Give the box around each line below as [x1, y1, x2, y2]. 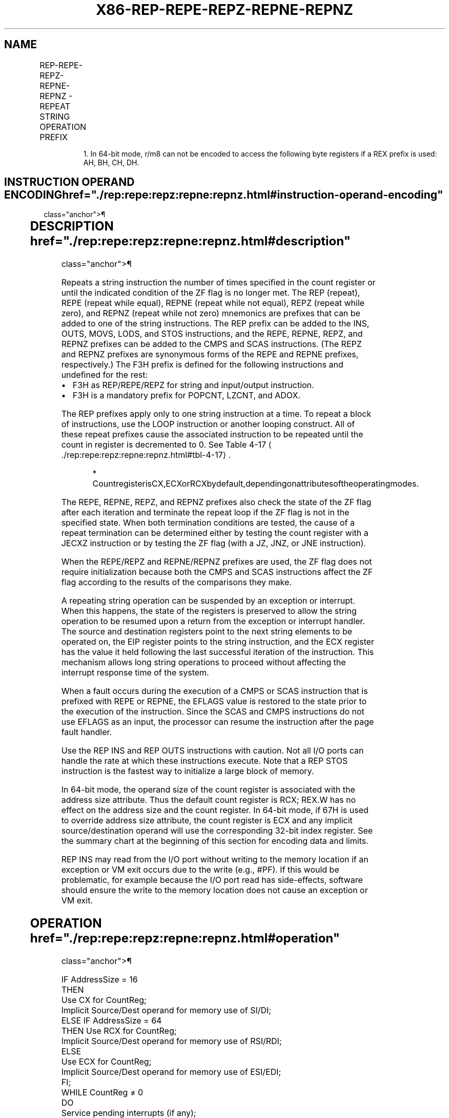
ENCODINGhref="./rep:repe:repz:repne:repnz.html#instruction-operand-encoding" [4, 188, 443, 202]
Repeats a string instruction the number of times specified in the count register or [61, 277, 376, 288]
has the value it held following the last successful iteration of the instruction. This [61, 647, 374, 658]
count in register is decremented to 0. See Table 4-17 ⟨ [61, 439, 272, 450]
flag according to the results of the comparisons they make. [61, 577, 292, 588]
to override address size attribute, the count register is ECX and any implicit [61, 815, 353, 826]
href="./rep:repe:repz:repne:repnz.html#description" [30, 234, 351, 249]
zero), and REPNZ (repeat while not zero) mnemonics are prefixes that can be [61, 308, 360, 319]
